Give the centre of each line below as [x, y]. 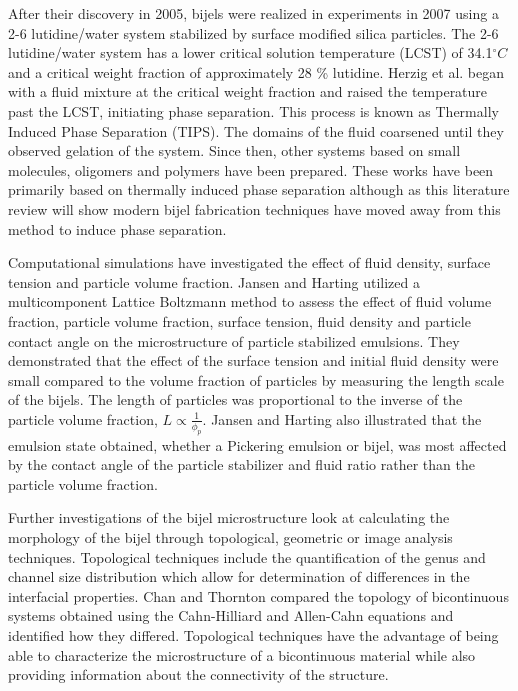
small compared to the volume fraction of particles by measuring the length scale [256, 379]
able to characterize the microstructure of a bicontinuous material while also [242, 654]
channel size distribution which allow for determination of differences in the [239, 576]
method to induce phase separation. [117, 228]
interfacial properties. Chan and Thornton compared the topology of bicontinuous [258, 595]
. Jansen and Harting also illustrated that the [342, 418]
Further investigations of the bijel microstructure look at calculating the [229, 517]
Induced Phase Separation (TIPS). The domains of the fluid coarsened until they [256, 130]
